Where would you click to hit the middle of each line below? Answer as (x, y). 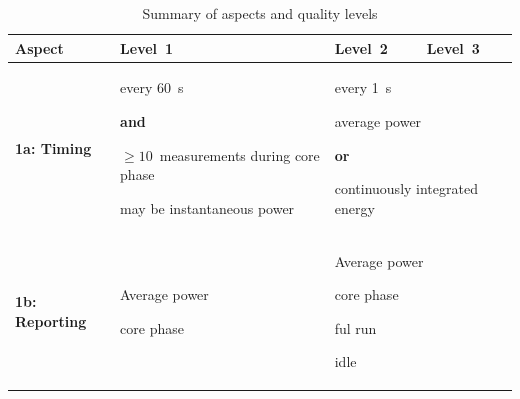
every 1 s (363, 87)
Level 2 (361, 47)
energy (354, 207)
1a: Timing (53, 147)
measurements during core (239, 154)
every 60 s (152, 87)
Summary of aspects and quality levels (260, 13)
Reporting (51, 320)
